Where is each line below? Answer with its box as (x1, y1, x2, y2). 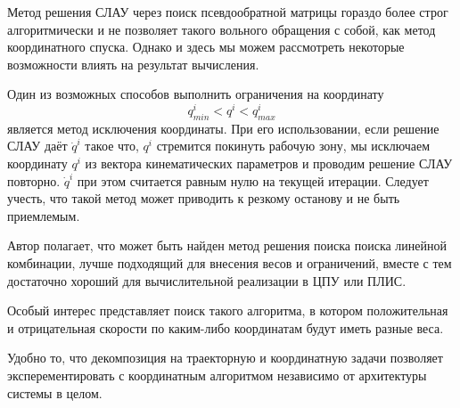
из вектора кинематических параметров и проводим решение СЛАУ (85, 154, 453, 173)
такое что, (85, 136, 139, 155)
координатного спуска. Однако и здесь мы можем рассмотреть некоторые (7, 37, 405, 56)
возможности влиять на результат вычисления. (7, 54, 259, 73)
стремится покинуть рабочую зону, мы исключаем (156, 136, 431, 155)
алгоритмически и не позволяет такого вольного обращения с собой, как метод (7, 20, 436, 38)
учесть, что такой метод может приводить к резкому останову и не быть (7, 189, 400, 208)
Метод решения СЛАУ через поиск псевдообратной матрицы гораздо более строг (7, 3, 448, 20)
